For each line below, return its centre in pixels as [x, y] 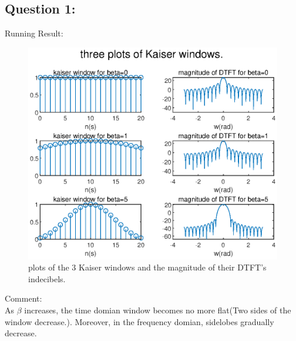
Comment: [23, 298]
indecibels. [47, 278]
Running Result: [34, 33]
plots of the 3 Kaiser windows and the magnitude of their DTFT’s [147, 267]
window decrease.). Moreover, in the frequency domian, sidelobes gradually [139, 321]
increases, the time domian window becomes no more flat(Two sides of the [158, 310]
